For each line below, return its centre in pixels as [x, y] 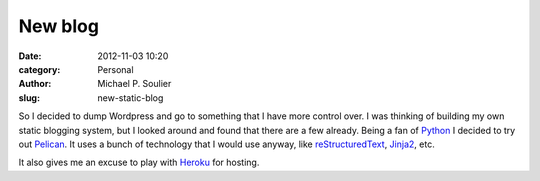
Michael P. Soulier [134, 84]
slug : [29, 97]
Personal [115, 69]
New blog [59, 26]
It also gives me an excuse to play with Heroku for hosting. [139, 162]
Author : [35, 84]
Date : [30, 56]
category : [39, 69]
